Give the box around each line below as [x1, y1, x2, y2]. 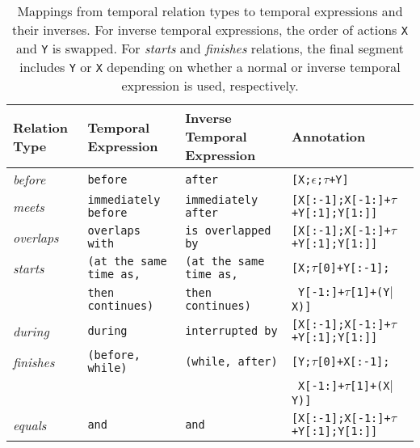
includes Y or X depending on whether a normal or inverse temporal [19, 57, 401, 76]
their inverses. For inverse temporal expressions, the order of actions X [12, 20, 408, 39]
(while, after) [185, 355, 278, 368]
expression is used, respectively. [121, 76, 299, 95]
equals [13, 415, 47, 434]
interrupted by [185, 324, 278, 337]
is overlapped [185, 224, 271, 237]
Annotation [291, 127, 366, 146]
